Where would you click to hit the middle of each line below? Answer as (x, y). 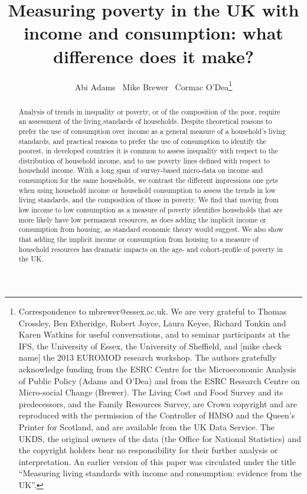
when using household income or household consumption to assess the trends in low (147, 190)
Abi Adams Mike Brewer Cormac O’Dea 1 (153, 86)
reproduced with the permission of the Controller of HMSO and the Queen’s (157, 415)
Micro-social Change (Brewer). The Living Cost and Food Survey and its (151, 392)
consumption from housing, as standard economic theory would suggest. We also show (151, 229)
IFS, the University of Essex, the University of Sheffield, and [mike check (150, 346)
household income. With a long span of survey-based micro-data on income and (141, 170)
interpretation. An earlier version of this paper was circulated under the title (157, 461)
